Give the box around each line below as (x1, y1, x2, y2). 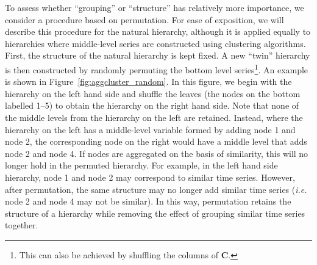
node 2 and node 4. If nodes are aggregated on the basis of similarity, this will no (5, 147, 308, 159)
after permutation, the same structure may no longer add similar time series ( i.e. (5, 183, 307, 195)
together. (5, 219, 38, 231)
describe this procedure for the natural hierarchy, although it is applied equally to (5, 25, 311, 38)
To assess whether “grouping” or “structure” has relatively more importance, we (5, 1, 304, 13)
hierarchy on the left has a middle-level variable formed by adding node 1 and (5, 123, 296, 136)
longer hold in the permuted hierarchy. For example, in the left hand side (5, 159, 278, 172)
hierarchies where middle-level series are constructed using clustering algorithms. (5, 37, 306, 49)
